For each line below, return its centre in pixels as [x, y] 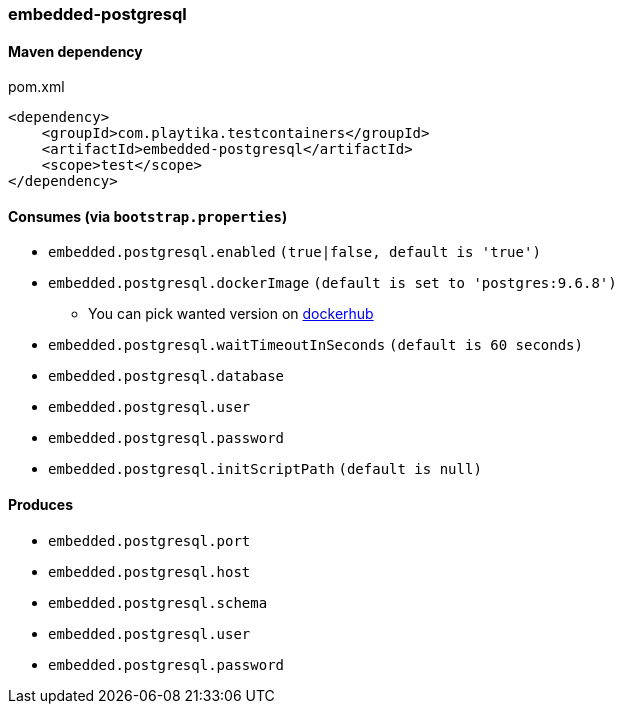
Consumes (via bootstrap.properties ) [148, 216]
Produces [40, 505]
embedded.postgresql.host [149, 571]
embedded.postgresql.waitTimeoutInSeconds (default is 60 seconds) [315, 345]
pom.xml [36, 87]
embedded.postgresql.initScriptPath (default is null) [265, 469]
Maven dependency [75, 51]
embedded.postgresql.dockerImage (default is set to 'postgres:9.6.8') [332, 283]
